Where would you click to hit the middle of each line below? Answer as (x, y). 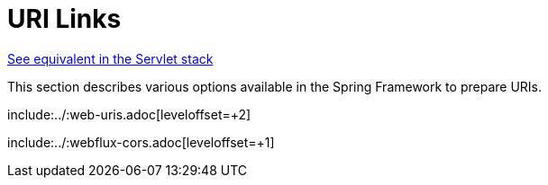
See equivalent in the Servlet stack (110, 58)
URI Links (64, 19)
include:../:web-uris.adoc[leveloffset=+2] (129, 114)
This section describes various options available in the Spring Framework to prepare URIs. (274, 86)
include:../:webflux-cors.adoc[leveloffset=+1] (141, 142)
